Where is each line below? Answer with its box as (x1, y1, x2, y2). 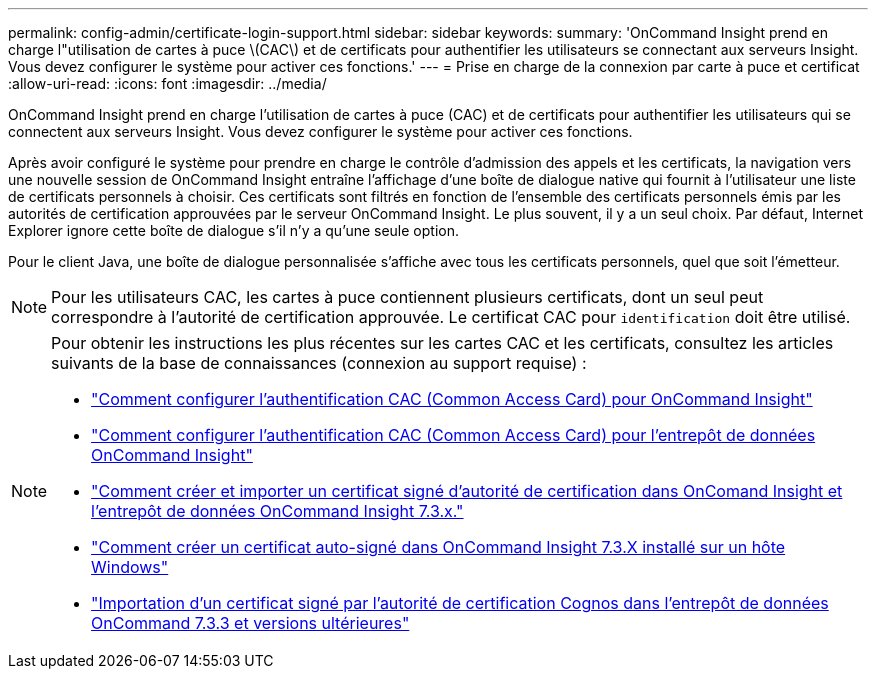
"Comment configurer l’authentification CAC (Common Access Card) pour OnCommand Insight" (91, 389, 813, 409)
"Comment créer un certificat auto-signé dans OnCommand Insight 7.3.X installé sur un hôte (91, 537, 786, 557)
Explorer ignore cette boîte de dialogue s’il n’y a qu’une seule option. (8, 222, 459, 239)
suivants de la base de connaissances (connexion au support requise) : (51, 353, 587, 373)
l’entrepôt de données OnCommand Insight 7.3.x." (91, 501, 464, 521)
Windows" (91, 557, 169, 577)
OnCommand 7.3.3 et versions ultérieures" (91, 613, 410, 633)
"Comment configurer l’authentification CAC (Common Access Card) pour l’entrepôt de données (91, 425, 816, 445)
